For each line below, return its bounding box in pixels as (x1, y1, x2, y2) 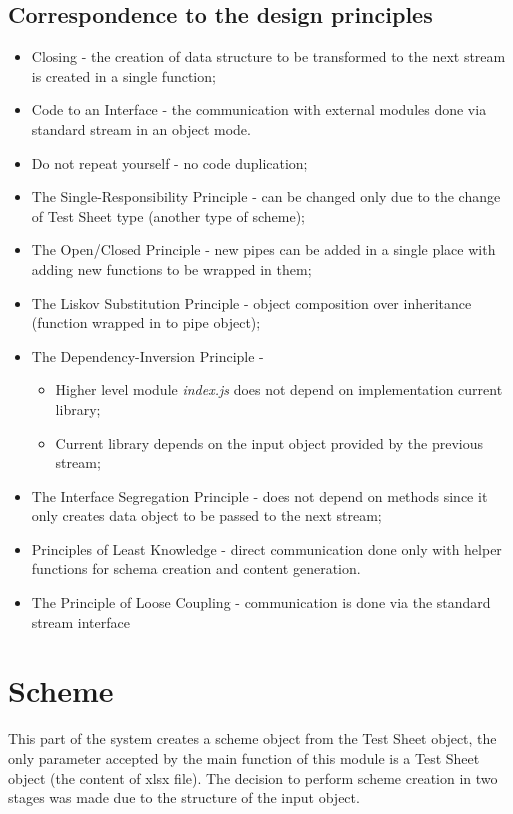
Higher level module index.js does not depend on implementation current (55, 379, 503, 400)
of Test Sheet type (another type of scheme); (31, 205, 305, 226)
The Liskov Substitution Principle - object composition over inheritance (31, 292, 472, 313)
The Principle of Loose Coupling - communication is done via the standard (31, 592, 491, 613)
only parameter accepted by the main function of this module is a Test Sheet (8, 747, 480, 768)
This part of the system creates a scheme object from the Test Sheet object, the (8, 728, 497, 749)
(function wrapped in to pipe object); (31, 312, 261, 333)
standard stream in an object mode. (31, 118, 251, 139)
